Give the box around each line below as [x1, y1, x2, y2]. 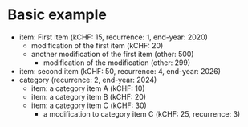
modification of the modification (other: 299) [43, 58, 191, 68]
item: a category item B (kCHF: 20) [30, 92, 146, 101]
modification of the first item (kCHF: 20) [30, 40, 164, 50]
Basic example [7, 6, 108, 24]
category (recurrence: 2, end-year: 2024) [18, 75, 157, 84]
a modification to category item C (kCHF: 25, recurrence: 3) [43, 109, 241, 118]
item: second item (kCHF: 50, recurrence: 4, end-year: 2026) [18, 66, 222, 76]
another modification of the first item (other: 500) [30, 49, 194, 59]
